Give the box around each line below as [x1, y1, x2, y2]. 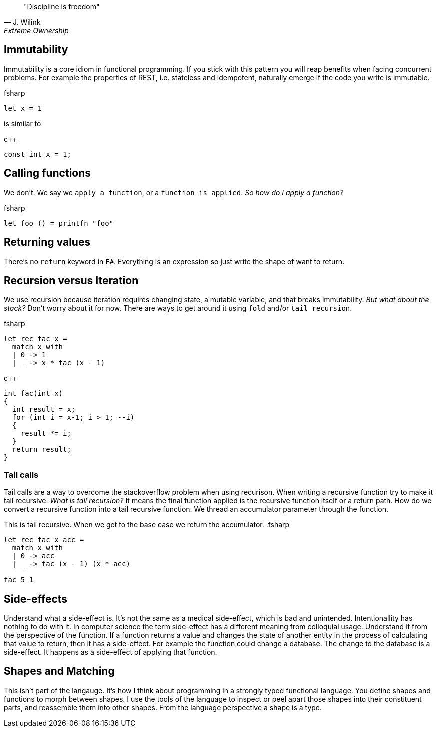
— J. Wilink [4, 18, 41, 26]
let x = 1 [4, 104, 42, 112]
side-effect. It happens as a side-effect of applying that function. [4, 647, 217, 656]
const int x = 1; [4, 150, 71, 158]
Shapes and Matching [4, 665, 115, 678]
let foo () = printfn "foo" [4, 219, 114, 227]
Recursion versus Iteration [4, 274, 139, 287]
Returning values [4, 236, 91, 249]
